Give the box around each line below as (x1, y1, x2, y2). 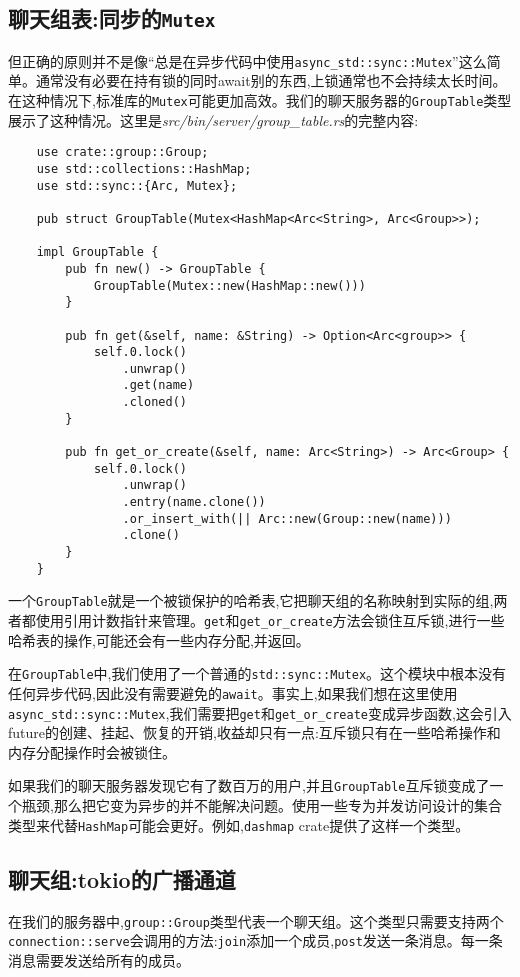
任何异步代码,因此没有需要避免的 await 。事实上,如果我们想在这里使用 (8, 682, 458, 703)
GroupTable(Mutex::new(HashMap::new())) (93, 278, 366, 293)
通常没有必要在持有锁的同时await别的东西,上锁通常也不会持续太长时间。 (35, 70, 507, 91)
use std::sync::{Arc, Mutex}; (36, 178, 238, 193)
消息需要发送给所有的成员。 (8, 949, 190, 970)
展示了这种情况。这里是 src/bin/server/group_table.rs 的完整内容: (8, 109, 419, 130)
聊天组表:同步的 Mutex (8, 3, 216, 34)
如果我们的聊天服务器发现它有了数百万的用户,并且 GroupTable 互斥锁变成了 (8, 775, 490, 796)
